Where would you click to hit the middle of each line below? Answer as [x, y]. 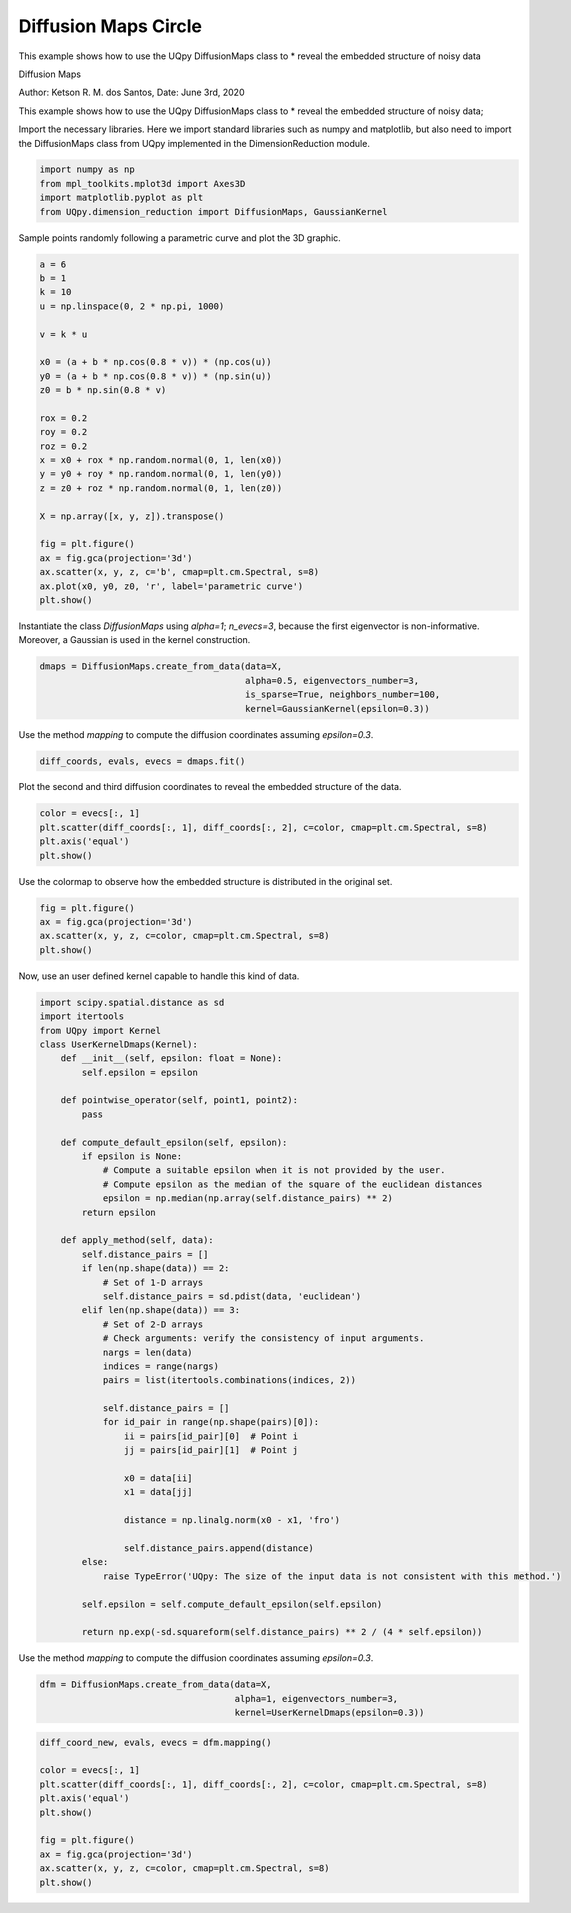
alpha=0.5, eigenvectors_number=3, [332, 680]
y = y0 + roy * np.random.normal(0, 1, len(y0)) [161, 474]
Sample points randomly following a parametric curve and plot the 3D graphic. [180, 237]
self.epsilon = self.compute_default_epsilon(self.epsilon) [232, 1604]
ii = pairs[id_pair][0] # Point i [211, 1436]
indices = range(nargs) [161, 1366]
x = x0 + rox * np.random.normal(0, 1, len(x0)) [161, 460]
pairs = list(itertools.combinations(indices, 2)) [229, 1380]
